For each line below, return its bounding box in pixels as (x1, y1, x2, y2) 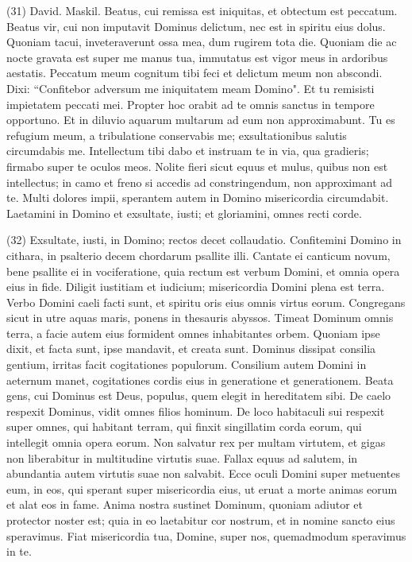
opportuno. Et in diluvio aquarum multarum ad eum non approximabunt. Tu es (6, 111, 395, 128)
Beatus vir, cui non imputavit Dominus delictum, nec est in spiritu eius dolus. (6, 17, 386, 34)
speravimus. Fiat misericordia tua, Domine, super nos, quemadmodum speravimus (6, 527, 406, 544)
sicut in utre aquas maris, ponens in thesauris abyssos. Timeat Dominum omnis (6, 309, 394, 326)
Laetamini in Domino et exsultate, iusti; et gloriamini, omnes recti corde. (6, 204, 362, 221)
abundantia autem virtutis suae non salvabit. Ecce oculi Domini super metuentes (6, 465, 400, 482)
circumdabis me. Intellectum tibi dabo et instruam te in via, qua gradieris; (6, 142, 369, 159)
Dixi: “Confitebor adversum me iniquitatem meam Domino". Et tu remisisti (6, 79, 375, 96)
